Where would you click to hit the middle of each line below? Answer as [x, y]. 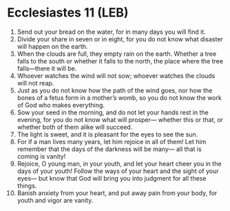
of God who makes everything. [61, 105]
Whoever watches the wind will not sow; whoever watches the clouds [116, 76]
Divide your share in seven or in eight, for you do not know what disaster [120, 39]
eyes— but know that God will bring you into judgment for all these [112, 178]
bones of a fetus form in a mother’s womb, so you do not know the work [119, 97]
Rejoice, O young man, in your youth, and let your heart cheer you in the [119, 163]
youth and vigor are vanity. [55, 200]
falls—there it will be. [47, 68]
